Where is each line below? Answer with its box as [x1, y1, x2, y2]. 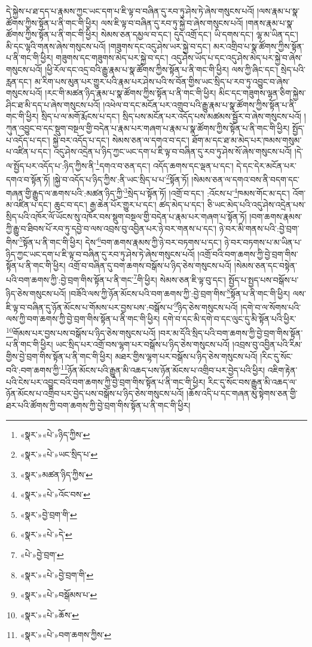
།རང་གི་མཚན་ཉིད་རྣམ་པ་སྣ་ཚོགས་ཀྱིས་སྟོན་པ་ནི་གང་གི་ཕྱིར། [45, 87, 216, 99]
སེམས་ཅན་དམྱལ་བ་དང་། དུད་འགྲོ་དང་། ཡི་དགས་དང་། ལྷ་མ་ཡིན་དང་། [100, 28, 298, 41]
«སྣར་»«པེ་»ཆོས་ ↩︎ [20, 608, 79, 621]
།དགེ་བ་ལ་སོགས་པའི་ [240, 300, 301, 313]
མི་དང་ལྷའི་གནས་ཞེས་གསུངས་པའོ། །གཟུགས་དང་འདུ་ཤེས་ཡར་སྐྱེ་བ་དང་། [6, 39, 211, 52]
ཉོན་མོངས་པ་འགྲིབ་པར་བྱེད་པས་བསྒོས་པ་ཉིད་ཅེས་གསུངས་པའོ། [6, 387, 184, 400]
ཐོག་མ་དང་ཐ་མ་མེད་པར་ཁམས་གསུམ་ [192, 133, 302, 146]
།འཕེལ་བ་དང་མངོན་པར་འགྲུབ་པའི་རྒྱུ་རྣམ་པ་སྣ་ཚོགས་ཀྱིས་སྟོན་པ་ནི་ [103, 98, 296, 111]
